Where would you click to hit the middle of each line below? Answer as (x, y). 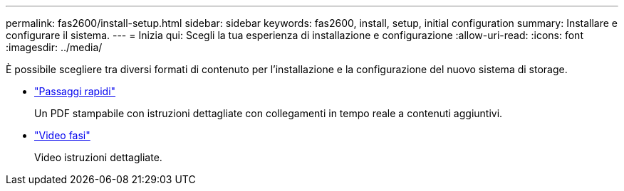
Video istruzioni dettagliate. (98, 157)
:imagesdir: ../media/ (54, 47)
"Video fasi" (62, 135)
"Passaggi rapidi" (75, 91)
